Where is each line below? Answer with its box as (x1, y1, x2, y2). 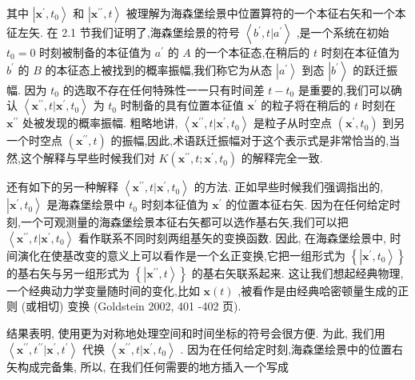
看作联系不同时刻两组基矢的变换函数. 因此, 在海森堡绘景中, (78, 229, 386, 246)
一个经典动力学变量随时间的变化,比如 (6, 282, 200, 298)
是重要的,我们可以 (297, 81, 391, 98)
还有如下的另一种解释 (6, 178, 118, 195)
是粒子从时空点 (253, 114, 333, 131)
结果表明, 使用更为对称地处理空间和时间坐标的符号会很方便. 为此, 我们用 (6, 324, 385, 341)
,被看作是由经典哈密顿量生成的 (237, 282, 398, 298)
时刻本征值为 (141, 196, 209, 213)
